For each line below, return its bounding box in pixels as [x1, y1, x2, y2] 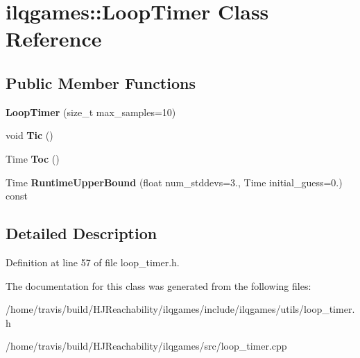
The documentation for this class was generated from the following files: [6, 278, 311, 293]
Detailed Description [6, 222, 157, 244]
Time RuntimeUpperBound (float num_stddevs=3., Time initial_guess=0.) [6, 174, 343, 189]
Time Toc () [6, 151, 60, 165]
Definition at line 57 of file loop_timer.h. [6, 254, 180, 269]
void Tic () [6, 128, 53, 143]
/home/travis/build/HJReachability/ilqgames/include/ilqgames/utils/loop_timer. [6, 302, 355, 316]
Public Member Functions [6, 72, 196, 93]
